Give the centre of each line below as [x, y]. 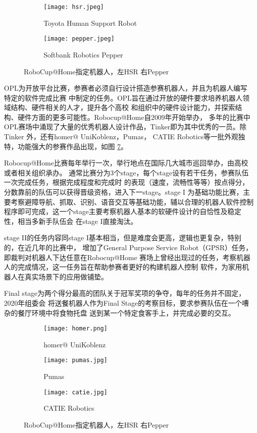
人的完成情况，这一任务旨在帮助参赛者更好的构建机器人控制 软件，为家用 [123, 267]
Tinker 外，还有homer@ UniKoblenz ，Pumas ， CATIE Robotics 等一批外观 [121, 136]
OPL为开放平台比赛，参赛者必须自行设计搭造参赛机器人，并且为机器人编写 [126, 88]
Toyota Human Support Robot [90, 23]
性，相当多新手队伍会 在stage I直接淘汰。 [71, 221]
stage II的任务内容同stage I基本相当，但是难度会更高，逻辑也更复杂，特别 [123, 238]
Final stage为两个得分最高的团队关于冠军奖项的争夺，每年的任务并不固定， [125, 293]
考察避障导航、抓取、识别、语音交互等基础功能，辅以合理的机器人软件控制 [132, 201]
